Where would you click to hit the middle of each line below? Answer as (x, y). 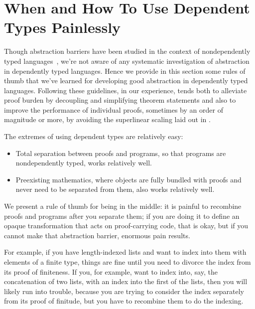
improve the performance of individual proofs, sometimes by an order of (114, 109)
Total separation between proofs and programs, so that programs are (121, 153)
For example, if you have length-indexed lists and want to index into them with (125, 252)
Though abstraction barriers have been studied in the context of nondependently (127, 51)
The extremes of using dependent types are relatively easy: (94, 136)
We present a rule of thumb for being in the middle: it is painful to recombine (123, 206)
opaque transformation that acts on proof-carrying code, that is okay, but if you (126, 226)
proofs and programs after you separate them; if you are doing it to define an (122, 216)
